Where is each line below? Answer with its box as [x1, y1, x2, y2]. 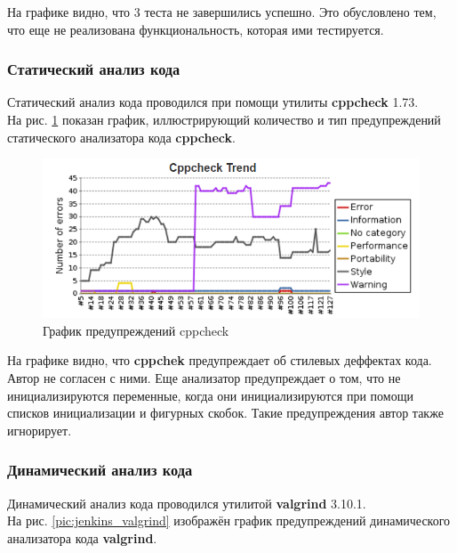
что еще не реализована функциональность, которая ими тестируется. [7, 20, 384, 38]
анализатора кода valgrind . [7, 528, 157, 547]
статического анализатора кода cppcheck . [7, 127, 236, 146]
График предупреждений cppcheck [43, 321, 229, 339]
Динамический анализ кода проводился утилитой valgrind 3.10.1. [7, 493, 366, 512]
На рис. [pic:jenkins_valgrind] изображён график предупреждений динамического [7, 511, 451, 530]
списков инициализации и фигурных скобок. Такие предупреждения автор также [7, 403, 444, 422]
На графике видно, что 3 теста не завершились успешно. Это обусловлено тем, [7, 3, 437, 20]
